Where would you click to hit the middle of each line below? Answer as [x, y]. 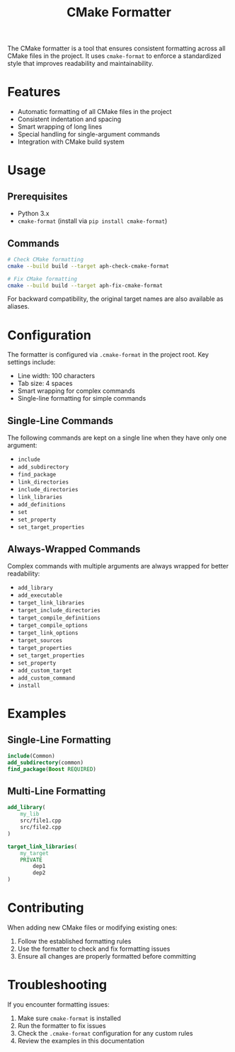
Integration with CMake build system [71, 142]
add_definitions [41, 505]
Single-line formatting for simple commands [82, 399]
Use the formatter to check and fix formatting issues [94, 949]
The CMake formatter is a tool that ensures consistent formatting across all [116, 48]
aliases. [18, 307]
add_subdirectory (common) [45, 762]
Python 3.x [33, 214]
